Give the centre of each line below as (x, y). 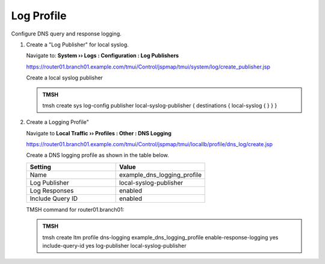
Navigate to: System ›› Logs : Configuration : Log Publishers (103, 56)
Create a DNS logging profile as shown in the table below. (98, 155)
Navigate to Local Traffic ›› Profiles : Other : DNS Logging (99, 133)
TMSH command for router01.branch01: (75, 209)
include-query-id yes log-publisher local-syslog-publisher (114, 246)
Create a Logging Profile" (58, 122)
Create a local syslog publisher (65, 78)
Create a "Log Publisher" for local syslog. (77, 45)
